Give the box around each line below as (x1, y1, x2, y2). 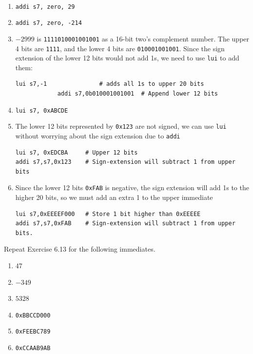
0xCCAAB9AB (15, 345, 51, 352)
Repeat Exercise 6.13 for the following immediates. (4, 244, 156, 254)
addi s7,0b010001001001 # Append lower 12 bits (57, 90, 218, 98)
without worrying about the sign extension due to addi (15, 130, 180, 140)
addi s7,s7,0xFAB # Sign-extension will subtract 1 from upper (15, 220, 235, 227)
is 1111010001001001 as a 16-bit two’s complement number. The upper (37, 33, 250, 43)
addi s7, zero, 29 (15, 3, 75, 10)
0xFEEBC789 (15, 328, 51, 335)
